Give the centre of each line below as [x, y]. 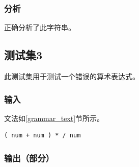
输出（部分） [29, 158]
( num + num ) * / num [43, 136]
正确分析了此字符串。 [40, 27]
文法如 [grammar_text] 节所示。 [54, 118]
